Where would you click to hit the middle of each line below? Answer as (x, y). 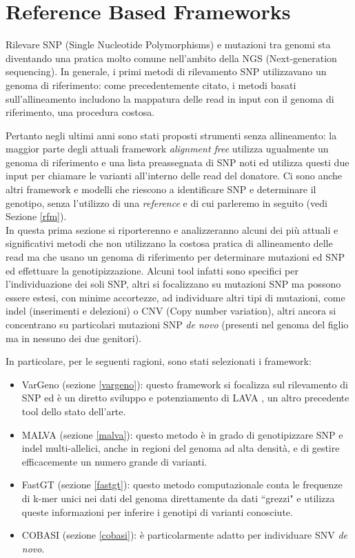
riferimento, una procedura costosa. (80, 112)
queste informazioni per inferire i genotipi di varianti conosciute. (157, 511)
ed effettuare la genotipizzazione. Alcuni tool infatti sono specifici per (152, 270)
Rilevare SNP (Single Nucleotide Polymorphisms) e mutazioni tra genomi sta (168, 44)
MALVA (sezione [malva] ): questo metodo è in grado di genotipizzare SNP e (182, 434)
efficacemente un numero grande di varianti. (114, 461)
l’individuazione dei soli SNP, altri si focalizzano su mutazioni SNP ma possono (173, 284)
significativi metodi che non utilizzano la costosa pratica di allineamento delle (169, 243)
